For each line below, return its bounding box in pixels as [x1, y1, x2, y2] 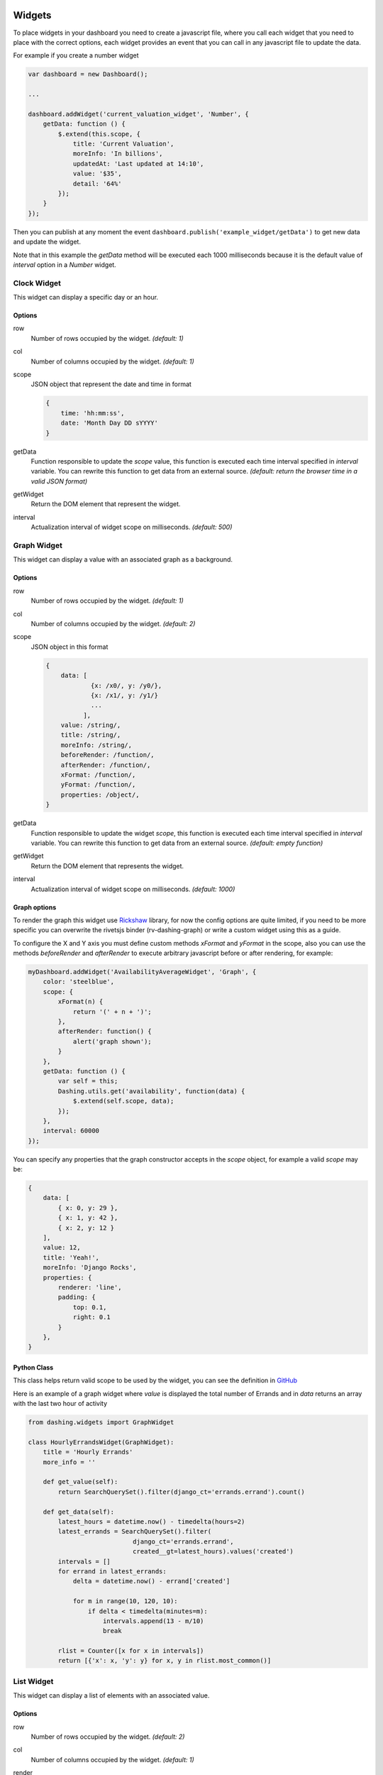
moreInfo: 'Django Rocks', [43, 1264, 138, 1272]
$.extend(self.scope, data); [72, 1097, 174, 1105]
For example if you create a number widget [13, 51, 139, 60]
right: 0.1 [72, 1313, 111, 1321]
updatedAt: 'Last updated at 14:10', [72, 160, 204, 168]
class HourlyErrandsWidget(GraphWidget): [28, 1438, 174, 1446]
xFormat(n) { [57, 998, 104, 1006]
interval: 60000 [43, 1127, 99, 1135]
